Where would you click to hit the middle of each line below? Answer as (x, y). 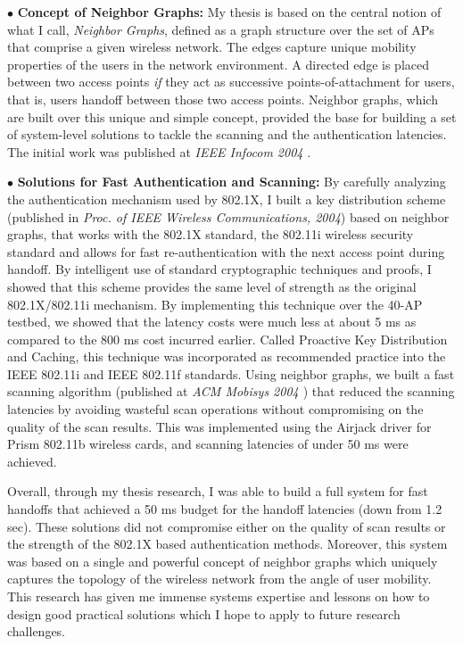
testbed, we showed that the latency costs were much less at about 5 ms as (212, 322)
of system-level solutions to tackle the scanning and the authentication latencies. (227, 134)
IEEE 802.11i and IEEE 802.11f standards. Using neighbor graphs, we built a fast (231, 373)
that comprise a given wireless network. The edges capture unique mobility (212, 47)
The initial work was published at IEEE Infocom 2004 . (159, 151)
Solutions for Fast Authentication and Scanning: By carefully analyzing (231, 182)
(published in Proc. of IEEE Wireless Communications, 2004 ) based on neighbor (228, 216)
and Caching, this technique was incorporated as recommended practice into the (227, 356)
